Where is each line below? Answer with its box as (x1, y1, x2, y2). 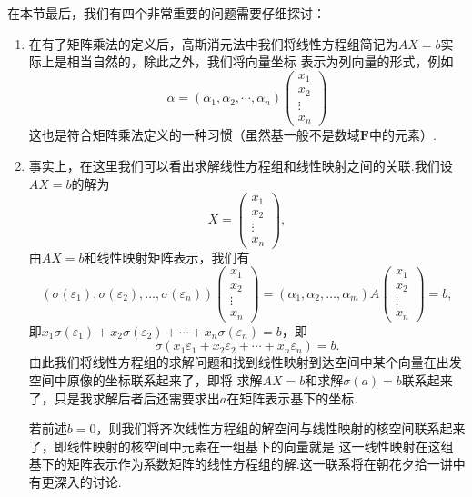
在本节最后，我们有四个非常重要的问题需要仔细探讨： (7, 4, 326, 22)
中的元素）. (368, 125, 437, 144)
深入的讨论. (54, 472, 122, 491)
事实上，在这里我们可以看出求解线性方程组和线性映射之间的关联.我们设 (28, 155, 453, 174)
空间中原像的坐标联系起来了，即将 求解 (28, 371, 263, 390)
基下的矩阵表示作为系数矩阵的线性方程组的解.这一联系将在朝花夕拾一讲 (28, 454, 453, 473)
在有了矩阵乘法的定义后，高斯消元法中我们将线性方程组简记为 (28, 34, 398, 53)
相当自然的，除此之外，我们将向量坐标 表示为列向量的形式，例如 (66, 52, 454, 71)
